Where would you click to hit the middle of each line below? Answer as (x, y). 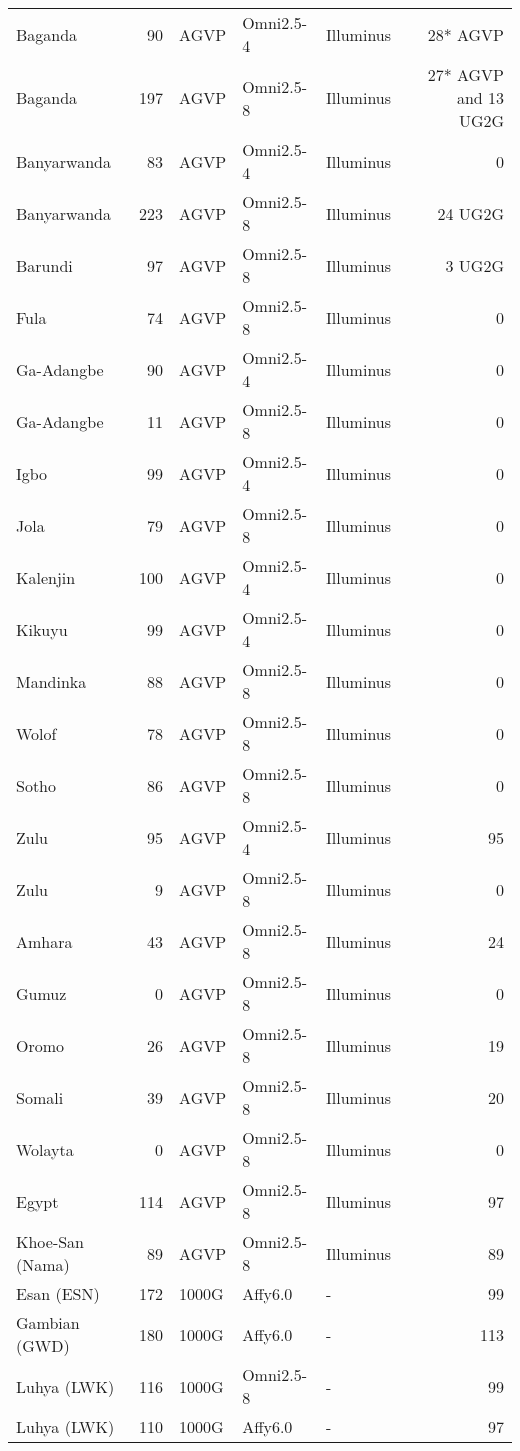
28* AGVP (465, 34)
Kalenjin (46, 577)
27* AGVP (465, 74)
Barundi (44, 265)
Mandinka (51, 681)
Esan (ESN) (58, 1293)
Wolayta (45, 1149)
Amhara (44, 941)
